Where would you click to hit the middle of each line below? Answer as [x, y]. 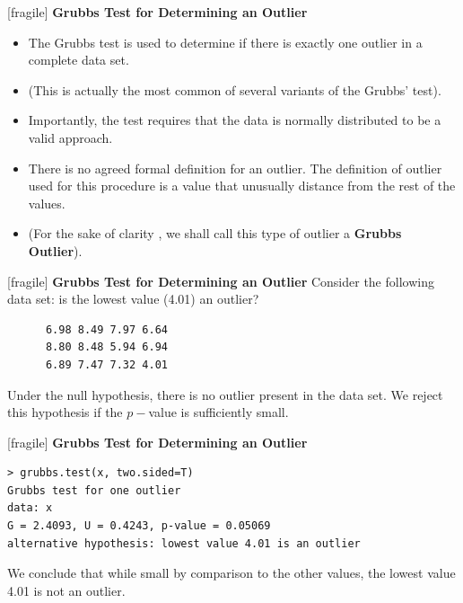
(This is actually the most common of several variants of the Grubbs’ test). [235, 89]
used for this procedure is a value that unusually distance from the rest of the [242, 186]
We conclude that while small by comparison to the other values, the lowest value [231, 573]
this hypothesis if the [65, 412]
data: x [30, 508]
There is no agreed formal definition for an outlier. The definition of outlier [235, 168]
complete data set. [79, 60]
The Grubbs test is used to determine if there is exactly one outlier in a [225, 42]
